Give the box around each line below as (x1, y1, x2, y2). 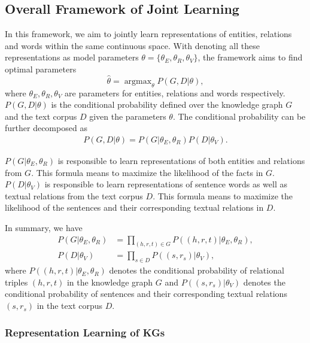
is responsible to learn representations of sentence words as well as (44, 178, 287, 190)
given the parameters (89, 110, 166, 122)
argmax (124, 77, 152, 86)
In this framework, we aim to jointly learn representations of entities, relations (5, 28, 292, 40)
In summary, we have (5, 221, 83, 233)
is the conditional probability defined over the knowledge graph (51, 98, 283, 111)
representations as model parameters (5, 51, 139, 63)
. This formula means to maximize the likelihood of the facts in (31, 166, 263, 178)
